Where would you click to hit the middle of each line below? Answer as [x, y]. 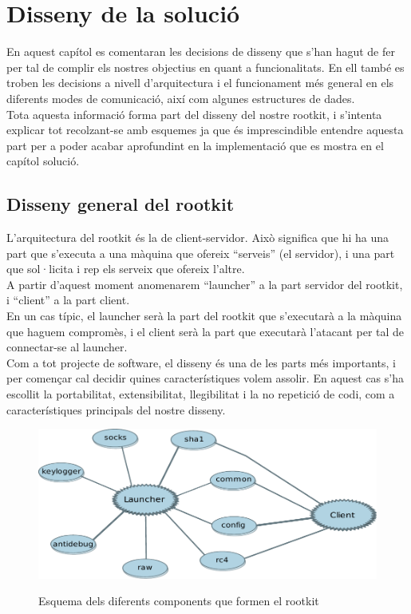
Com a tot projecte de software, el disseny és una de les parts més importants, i [201, 362]
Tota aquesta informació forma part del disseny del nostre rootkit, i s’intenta [194, 114]
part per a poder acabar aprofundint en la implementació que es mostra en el [195, 145]
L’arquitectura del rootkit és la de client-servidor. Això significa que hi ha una [198, 238]
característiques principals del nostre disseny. [116, 409]
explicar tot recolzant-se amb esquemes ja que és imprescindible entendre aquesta [205, 130]
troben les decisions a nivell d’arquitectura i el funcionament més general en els [200, 83]
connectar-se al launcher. [67, 347]
